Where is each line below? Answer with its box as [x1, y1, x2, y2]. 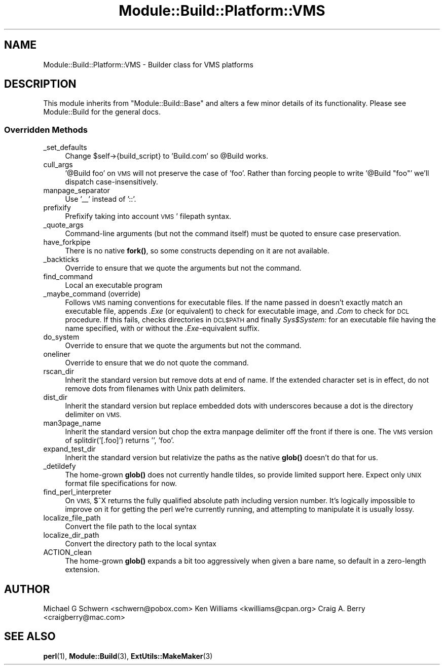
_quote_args [43, 220, 84, 230]
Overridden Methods [4, 124, 88, 135]
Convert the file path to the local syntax [65, 522, 197, 531]
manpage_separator [43, 186, 110, 195]
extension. [65, 565, 100, 574]
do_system [43, 332, 80, 342]
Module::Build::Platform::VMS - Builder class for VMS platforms [43, 60, 254, 69]
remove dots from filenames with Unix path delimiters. [65, 384, 246, 393]
